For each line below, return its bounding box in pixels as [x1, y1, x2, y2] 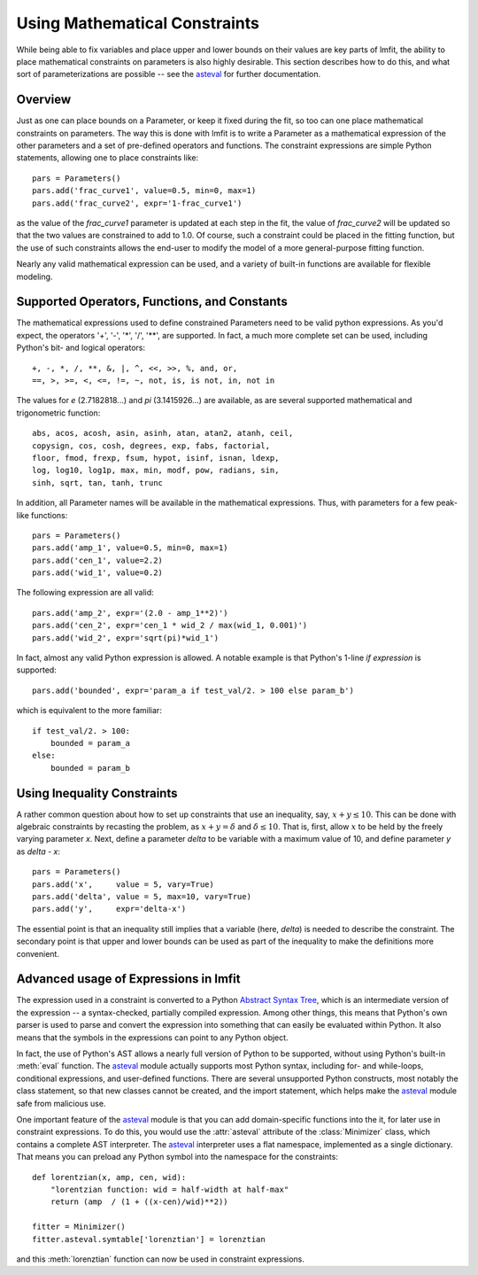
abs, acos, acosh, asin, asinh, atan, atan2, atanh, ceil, [32, 428, 294, 439]
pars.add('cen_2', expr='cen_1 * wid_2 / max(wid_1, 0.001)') [32, 620, 308, 631]
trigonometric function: [16, 408, 101, 418]
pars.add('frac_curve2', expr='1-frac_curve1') [32, 198, 243, 208]
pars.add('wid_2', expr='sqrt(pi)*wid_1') [32, 633, 220, 642]
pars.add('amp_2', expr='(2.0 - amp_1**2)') [32, 608, 229, 618]
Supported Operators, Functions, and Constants [16, 294, 288, 309]
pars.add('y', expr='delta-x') [32, 904, 187, 914]
